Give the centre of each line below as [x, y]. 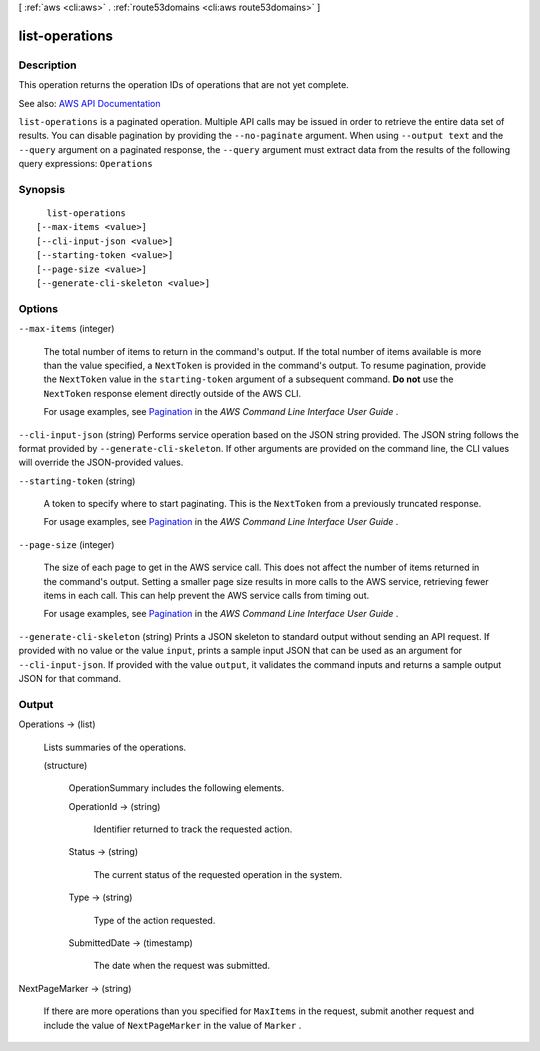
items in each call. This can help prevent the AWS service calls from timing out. [206, 596]
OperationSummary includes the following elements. [176, 788]
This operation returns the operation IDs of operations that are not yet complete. [183, 85]
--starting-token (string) [77, 481]
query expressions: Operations [86, 164]
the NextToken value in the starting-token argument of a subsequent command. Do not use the [248, 379]
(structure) [65, 765]
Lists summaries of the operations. [115, 747]
